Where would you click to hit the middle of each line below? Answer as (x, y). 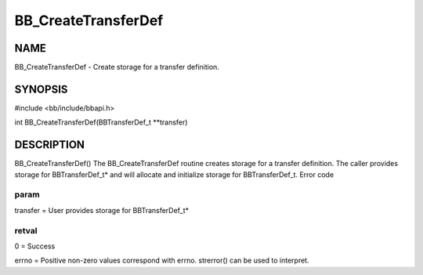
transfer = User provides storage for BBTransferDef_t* (102, 210)
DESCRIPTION (50, 145)
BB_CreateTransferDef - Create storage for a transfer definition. (117, 67)
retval (26, 230)
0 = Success (35, 246)
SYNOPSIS (41, 89)
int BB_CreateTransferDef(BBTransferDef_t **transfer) (101, 122)
